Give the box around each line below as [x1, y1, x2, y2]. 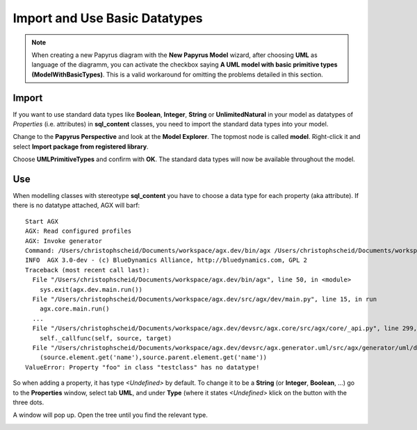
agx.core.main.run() [39, 305, 110, 313]
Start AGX [25, 217, 58, 225]
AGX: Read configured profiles [25, 227, 132, 235]
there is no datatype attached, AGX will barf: [13, 201, 140, 210]
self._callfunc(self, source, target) [39, 334, 172, 342]
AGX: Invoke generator [25, 237, 103, 245]
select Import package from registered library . [13, 142, 149, 151]
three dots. [13, 398, 44, 406]
